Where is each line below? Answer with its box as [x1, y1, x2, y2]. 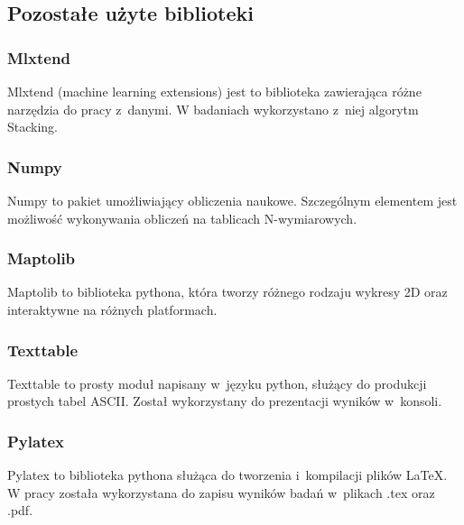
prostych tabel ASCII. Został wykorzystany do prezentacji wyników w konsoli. [7, 391, 442, 410]
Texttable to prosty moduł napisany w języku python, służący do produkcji [7, 373, 427, 392]
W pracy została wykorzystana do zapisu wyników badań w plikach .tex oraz [7, 483, 435, 502]
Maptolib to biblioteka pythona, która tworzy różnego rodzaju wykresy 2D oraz [7, 282, 448, 301]
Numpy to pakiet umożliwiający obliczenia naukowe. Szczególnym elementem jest [7, 191, 458, 209]
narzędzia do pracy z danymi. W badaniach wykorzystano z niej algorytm [7, 99, 419, 118]
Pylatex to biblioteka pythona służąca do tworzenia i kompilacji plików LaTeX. [7, 465, 448, 484]
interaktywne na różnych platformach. [7, 300, 218, 318]
